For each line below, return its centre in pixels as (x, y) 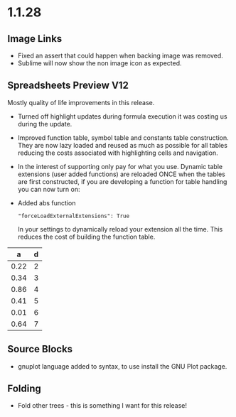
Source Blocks (40, 349)
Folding (24, 389)
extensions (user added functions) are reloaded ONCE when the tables (121, 174)
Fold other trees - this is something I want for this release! (102, 406)
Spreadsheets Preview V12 (68, 86)
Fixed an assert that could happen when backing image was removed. (120, 55)
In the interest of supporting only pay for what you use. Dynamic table (120, 166)
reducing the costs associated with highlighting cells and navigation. (118, 153)
